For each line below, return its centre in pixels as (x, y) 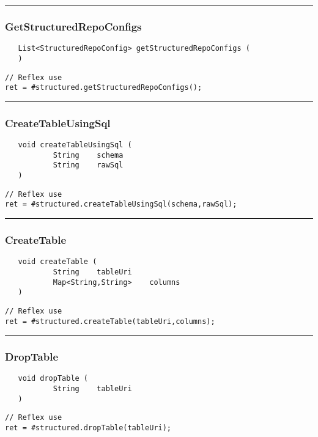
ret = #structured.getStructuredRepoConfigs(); (104, 88)
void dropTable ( (53, 379)
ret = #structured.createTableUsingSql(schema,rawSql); (121, 204)
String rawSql (88, 165)
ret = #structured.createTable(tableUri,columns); (110, 321)
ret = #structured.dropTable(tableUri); (88, 428)
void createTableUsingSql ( (75, 145)
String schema (88, 155)
